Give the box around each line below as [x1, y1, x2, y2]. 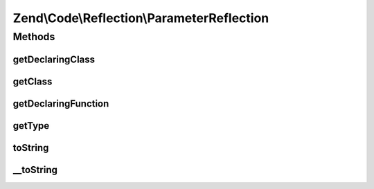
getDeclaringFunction [12, 98, 109, 109]
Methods [12, 30, 55, 43]
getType [12, 120, 50, 132]
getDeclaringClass [12, 53, 96, 65]
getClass [12, 75, 53, 87]
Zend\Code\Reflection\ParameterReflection [12, 10, 269, 26]
